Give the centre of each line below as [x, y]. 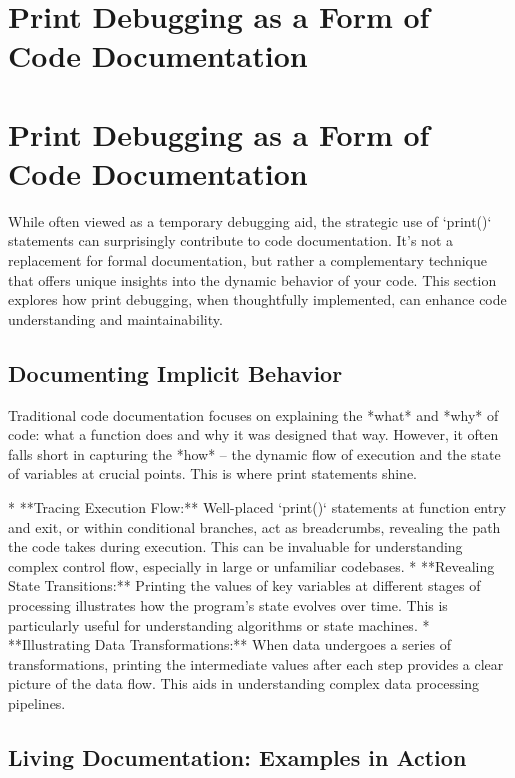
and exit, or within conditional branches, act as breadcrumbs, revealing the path [254, 526]
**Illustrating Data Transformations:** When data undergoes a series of [230, 644]
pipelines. [37, 702]
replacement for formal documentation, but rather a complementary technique [247, 260]
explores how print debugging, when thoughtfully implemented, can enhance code [257, 299]
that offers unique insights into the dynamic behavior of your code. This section [252, 279]
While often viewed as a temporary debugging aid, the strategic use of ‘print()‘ [250, 220]
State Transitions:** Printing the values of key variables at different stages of [244, 585]
